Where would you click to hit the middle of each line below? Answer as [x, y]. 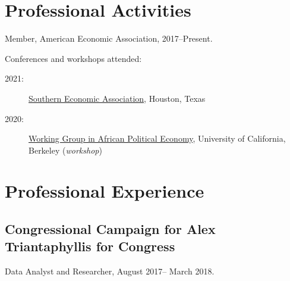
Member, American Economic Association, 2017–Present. [109, 38]
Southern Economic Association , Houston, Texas [117, 98]
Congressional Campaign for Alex [110, 229]
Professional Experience [105, 191]
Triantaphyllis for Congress [90, 246]
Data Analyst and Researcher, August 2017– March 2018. [110, 271]
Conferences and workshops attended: [73, 58]
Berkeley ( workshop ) [65, 150]
